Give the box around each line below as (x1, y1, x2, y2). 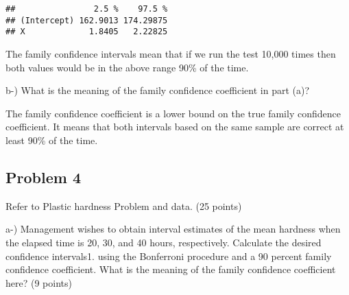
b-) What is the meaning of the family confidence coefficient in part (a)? (5, 83, 310, 97)
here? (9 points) (5, 275, 72, 290)
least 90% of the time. (5, 132, 98, 147)
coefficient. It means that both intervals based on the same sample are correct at (5, 119, 344, 134)
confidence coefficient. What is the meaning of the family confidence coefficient (5, 262, 336, 276)
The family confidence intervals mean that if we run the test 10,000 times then (5, 46, 336, 60)
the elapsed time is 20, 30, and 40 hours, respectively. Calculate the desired (5, 235, 322, 249)
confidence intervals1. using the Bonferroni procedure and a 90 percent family (5, 248, 332, 263)
